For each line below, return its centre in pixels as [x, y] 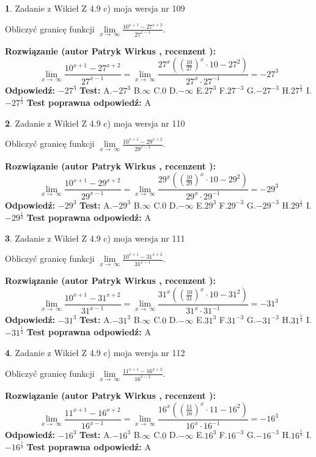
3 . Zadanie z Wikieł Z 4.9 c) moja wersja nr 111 [95, 238]
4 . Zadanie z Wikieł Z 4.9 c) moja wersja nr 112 [95, 353]
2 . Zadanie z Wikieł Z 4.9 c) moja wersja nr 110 [95, 123]
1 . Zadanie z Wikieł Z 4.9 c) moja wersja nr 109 [95, 8]
